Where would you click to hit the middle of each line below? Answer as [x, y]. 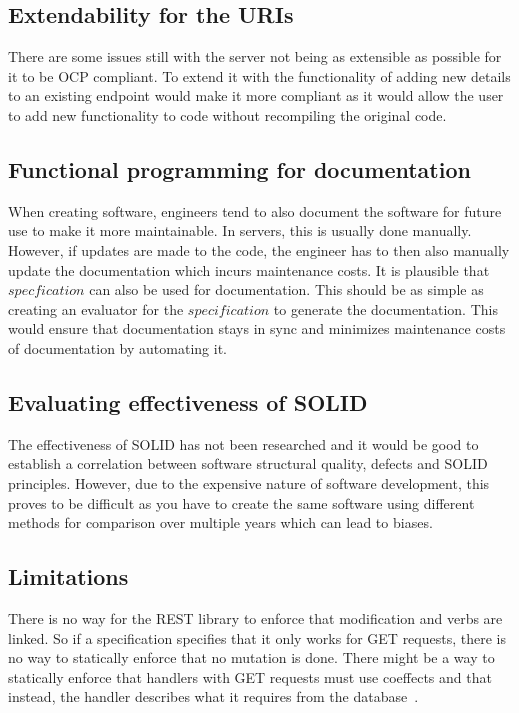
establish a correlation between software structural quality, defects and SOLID [248, 463]
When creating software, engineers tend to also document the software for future [255, 210]
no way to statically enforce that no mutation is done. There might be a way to [251, 657]
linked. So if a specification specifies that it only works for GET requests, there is [257, 637]
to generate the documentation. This [385, 308]
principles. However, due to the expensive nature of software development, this [249, 482]
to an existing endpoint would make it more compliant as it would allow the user [256, 95]
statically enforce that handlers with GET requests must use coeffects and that [250, 676]
